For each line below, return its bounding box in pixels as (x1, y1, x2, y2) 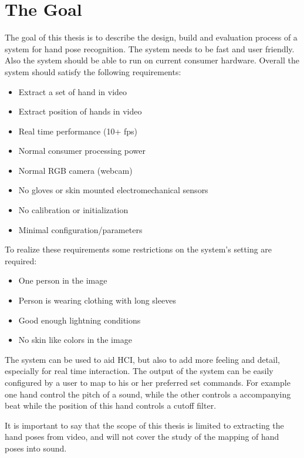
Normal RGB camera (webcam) (18, 164, 133, 176)
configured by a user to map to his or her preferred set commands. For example (5, 376, 291, 388)
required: (5, 254, 37, 267)
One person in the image (18, 274, 107, 287)
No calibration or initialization (18, 204, 129, 216)
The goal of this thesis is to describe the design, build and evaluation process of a (5, 31, 298, 43)
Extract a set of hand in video (18, 85, 127, 97)
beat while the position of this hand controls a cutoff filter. (5, 399, 217, 412)
